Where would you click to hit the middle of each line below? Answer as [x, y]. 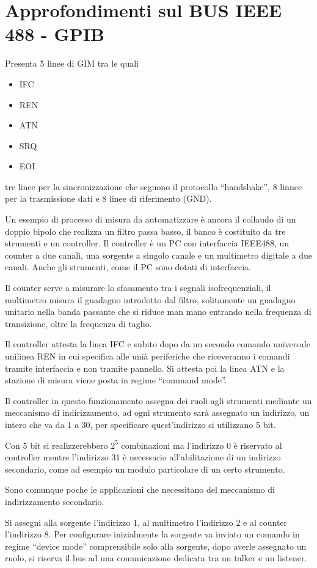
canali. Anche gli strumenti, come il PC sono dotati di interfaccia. [128, 267]
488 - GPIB [55, 34]
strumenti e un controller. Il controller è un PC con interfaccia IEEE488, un [147, 243]
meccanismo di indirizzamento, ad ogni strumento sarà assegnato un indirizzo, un [157, 412]
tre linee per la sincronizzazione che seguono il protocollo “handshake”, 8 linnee [154, 186]
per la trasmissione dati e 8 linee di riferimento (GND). [108, 198]
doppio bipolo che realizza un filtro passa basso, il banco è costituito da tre [145, 231]
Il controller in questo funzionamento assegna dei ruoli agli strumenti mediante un [158, 400]
